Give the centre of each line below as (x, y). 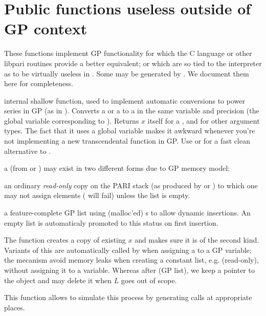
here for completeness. (39, 83)
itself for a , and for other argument (204, 120)
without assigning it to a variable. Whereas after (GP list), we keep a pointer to (129, 270)
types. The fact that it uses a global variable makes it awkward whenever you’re (130, 131)
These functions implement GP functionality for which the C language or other (128, 53)
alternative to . (28, 151)
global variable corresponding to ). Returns (72, 120)
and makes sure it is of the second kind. (197, 240)
